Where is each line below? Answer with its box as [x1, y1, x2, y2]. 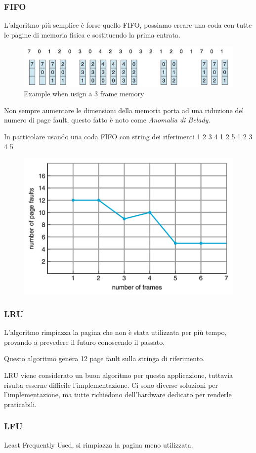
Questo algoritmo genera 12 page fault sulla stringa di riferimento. [4, 353, 205, 364]
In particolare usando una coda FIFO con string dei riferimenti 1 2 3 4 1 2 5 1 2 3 [4, 131, 253, 141]
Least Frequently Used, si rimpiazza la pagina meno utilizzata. [4, 439, 193, 450]
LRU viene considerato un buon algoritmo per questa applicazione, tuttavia [4, 370, 233, 380]
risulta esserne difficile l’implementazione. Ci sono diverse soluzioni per [4, 379, 218, 390]
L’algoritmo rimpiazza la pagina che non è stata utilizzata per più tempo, [4, 327, 227, 337]
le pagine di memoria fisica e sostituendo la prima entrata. [4, 29, 180, 40]
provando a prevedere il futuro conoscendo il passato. [4, 336, 165, 347]
